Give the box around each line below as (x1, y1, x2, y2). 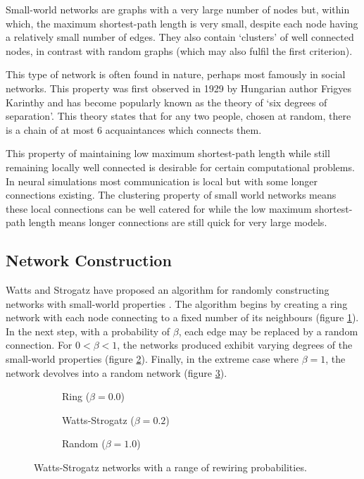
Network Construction (6, 249, 172, 271)
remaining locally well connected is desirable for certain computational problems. (6, 159, 355, 174)
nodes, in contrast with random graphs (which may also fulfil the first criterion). (6, 43, 353, 58)
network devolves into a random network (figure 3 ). (6, 365, 227, 380)
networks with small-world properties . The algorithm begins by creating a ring (6, 296, 348, 311)
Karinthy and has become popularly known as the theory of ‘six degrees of (6, 94, 327, 109)
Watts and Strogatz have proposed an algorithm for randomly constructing (6, 282, 330, 297)
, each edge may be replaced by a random (178, 323, 358, 338)
